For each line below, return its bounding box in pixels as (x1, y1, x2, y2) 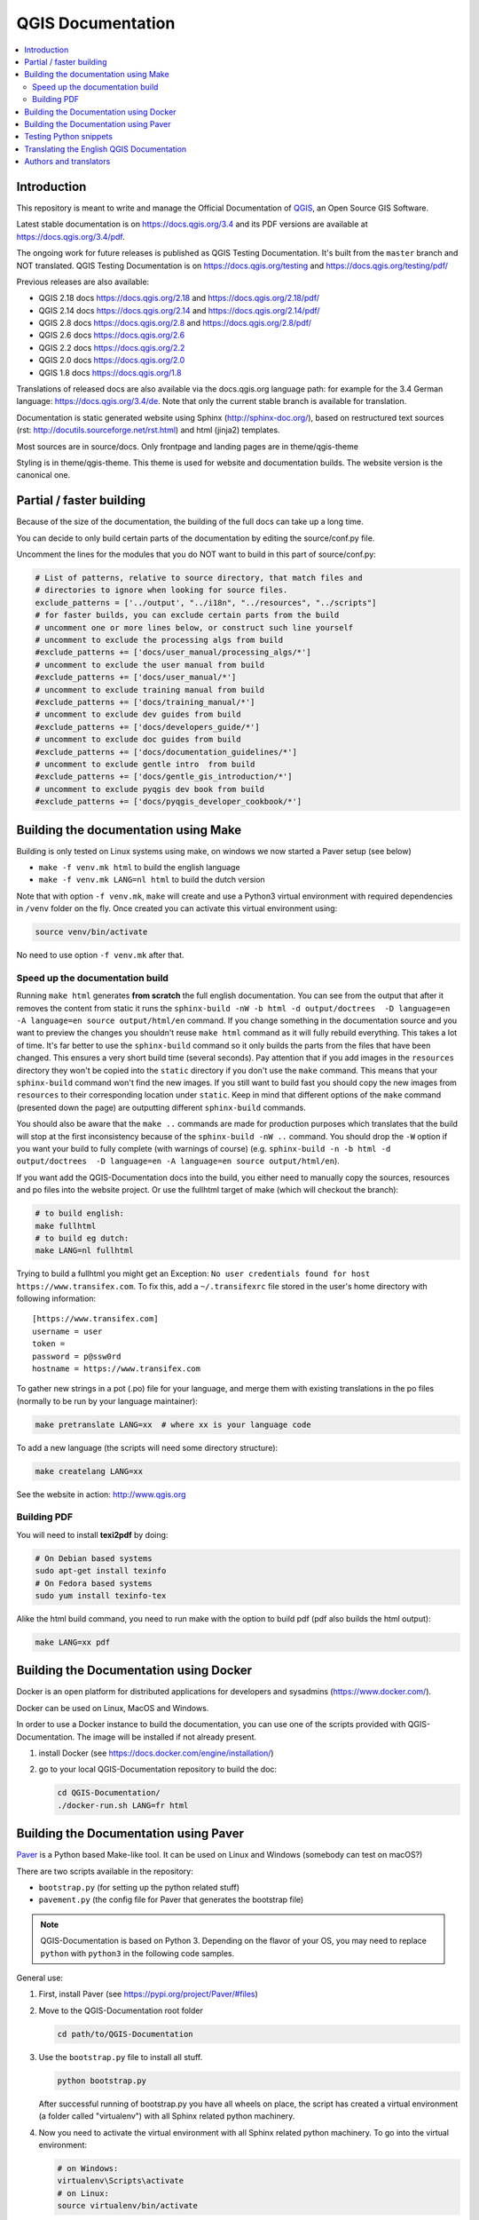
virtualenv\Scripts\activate (57, 2176, 185, 2186)
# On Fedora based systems (35, 1578, 153, 1589)
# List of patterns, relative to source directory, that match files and (35, 573, 363, 583)
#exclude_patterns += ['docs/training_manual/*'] (35, 697, 255, 707)
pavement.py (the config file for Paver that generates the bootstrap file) (38, 1894, 304, 1905)
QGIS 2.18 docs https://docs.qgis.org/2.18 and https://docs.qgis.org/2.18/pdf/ (38, 293, 319, 304)
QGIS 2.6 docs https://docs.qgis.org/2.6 (38, 329, 185, 341)
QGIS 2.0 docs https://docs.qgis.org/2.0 (38, 355, 185, 366)
